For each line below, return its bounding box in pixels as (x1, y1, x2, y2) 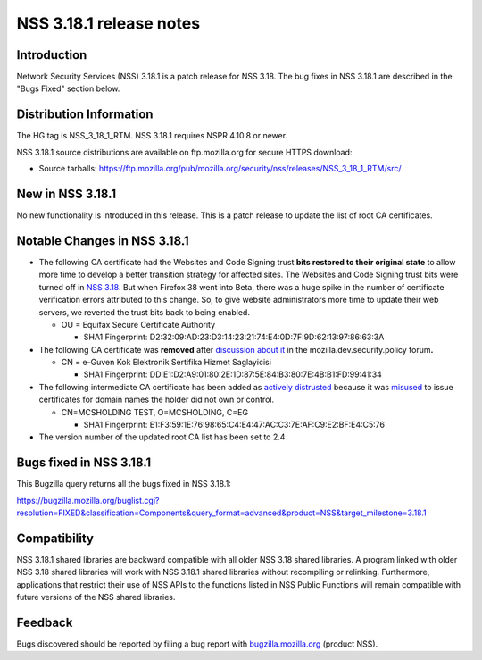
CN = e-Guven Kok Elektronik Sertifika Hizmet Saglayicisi (61, 357, 272, 368)
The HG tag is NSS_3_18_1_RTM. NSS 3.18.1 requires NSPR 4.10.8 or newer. (16, 130, 288, 141)
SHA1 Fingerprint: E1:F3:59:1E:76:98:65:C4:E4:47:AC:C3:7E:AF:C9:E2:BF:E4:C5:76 (83, 420, 386, 430)
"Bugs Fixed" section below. (16, 83, 120, 94)
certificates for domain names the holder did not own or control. (38, 394, 275, 405)
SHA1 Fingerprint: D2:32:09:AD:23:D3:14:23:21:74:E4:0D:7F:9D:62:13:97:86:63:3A (83, 331, 385, 343)
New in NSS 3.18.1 (16, 186, 116, 201)
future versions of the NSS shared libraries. (16, 592, 176, 603)
